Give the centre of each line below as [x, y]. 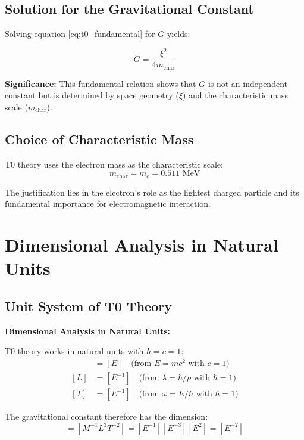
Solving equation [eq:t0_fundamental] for [80, 34]
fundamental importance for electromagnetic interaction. [108, 204]
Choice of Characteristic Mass [99, 139]
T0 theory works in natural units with [74, 351]
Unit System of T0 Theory [88, 306]
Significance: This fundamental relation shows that [101, 83]
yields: [178, 34]
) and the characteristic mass [235, 95]
